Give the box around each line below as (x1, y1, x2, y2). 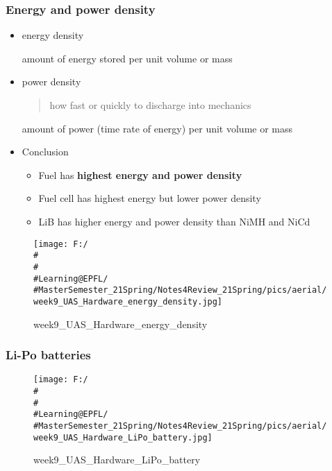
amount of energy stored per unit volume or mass (22, 51, 233, 65)
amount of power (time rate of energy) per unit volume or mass (22, 121, 293, 135)
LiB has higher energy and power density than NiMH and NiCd (38, 214, 310, 228)
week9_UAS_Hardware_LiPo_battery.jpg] (33, 432, 213, 443)
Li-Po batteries (6, 346, 91, 363)
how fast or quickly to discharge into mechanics (49, 98, 251, 112)
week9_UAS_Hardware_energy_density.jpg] (33, 296, 223, 307)
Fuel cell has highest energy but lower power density (38, 191, 261, 205)
